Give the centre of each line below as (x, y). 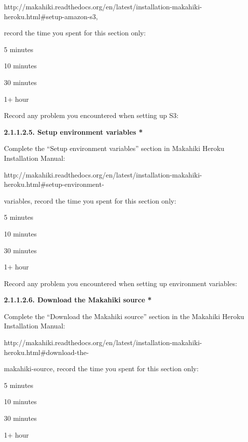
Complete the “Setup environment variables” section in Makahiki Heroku (114, 148)
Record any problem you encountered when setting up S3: (91, 115)
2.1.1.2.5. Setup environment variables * (74, 132)
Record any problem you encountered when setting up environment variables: (121, 283)
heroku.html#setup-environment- (54, 184)
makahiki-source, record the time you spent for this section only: (101, 368)
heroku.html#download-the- (46, 352)
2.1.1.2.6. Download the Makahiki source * (78, 300)
